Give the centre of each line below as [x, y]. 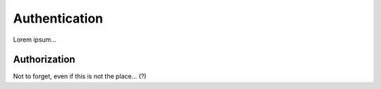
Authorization [44, 60]
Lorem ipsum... [35, 40]
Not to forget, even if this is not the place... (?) [80, 76]
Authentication [58, 18]
